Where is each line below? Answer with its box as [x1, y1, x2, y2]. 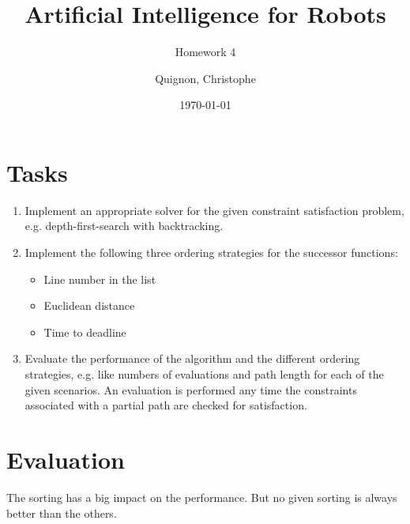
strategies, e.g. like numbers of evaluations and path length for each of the [24, 366, 384, 382]
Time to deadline [43, 323, 126, 340]
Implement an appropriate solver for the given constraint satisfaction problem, [24, 202, 404, 218]
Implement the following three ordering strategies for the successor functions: [24, 244, 398, 261]
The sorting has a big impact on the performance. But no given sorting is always [6, 488, 397, 505]
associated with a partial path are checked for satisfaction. [24, 397, 307, 413]
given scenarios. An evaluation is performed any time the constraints [24, 381, 357, 398]
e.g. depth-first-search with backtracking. [24, 217, 224, 234]
